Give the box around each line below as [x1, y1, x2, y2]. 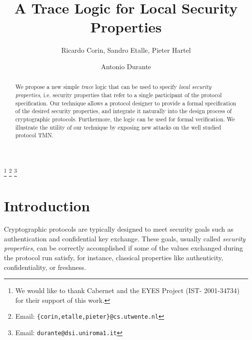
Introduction [4, 196, 90, 216]
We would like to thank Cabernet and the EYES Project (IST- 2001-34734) [15, 285, 240, 296]
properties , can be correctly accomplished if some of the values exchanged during [4, 243, 243, 253]
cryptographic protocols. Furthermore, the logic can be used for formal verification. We [15, 115, 235, 123]
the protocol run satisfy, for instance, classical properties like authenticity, [4, 252, 223, 263]
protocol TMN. [15, 131, 54, 139]
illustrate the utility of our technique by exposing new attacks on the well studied [15, 123, 221, 131]
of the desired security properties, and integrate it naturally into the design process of [15, 107, 232, 115]
